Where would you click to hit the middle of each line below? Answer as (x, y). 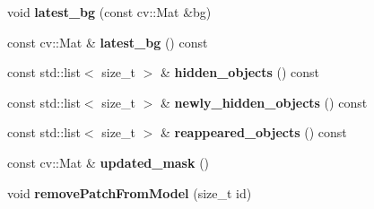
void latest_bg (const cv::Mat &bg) (109, 12)
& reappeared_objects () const (254, 132)
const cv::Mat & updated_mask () (109, 162)
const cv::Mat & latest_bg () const (108, 42)
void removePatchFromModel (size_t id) (130, 192)
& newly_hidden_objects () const (264, 102)
